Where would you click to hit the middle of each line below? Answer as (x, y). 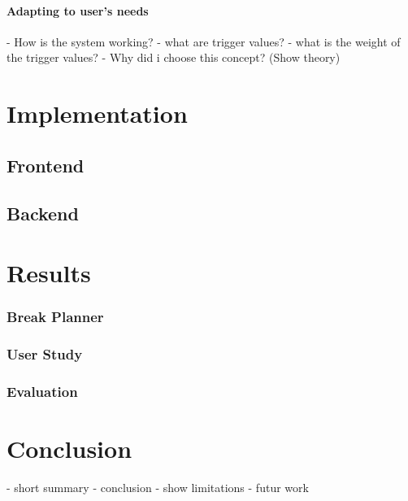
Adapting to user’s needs (78, 10)
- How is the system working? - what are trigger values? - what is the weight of (204, 41)
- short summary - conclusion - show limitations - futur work (158, 487)
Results (49, 273)
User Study (45, 354)
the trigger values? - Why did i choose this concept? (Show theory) (174, 57)
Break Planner (55, 317)
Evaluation (42, 391)
